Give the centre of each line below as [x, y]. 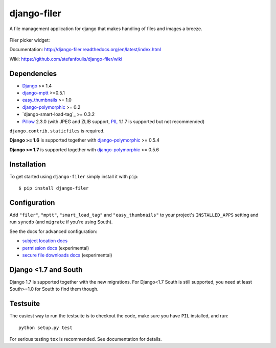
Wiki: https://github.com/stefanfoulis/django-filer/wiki [66, 59]
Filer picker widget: [30, 40]
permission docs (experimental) [56, 248]
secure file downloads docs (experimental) [67, 255]
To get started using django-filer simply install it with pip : [74, 176]
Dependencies [33, 73]
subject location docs [45, 241]
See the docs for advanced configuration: [53, 231]
